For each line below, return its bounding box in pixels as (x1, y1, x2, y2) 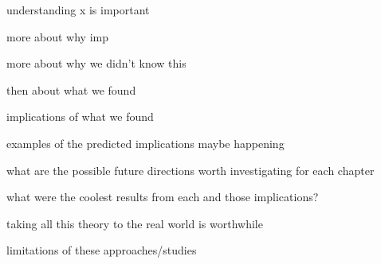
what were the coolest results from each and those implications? (6, 188, 319, 205)
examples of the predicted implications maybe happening (6, 134, 285, 151)
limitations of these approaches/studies (6, 242, 197, 258)
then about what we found (6, 81, 136, 98)
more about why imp (6, 28, 108, 45)
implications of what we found (6, 108, 154, 125)
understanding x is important (6, 2, 150, 17)
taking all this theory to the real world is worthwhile (6, 215, 263, 231)
